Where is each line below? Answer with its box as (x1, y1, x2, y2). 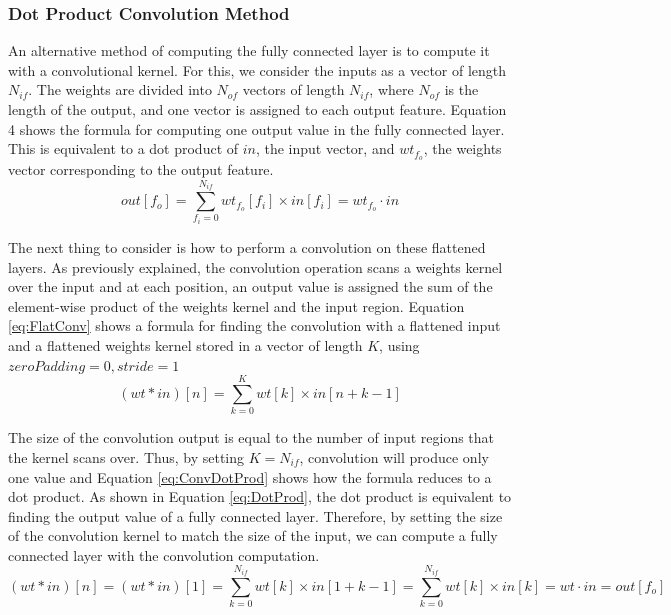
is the (444, 79, 479, 100)
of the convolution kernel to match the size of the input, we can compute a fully (8, 525, 498, 546)
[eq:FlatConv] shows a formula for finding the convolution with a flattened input (8, 315, 501, 336)
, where (369, 79, 414, 100)
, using (379, 335, 420, 356)
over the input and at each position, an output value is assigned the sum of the (8, 276, 493, 297)
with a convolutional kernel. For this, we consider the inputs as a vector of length (8, 59, 507, 80)
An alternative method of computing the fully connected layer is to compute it (8, 40, 490, 61)
